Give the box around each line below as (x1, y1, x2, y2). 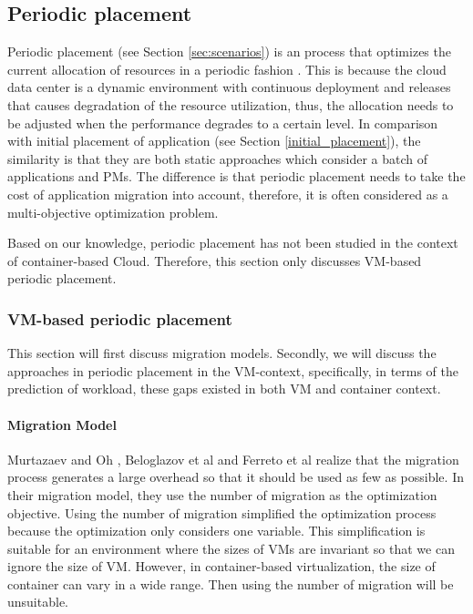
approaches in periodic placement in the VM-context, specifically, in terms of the (7, 361, 459, 380)
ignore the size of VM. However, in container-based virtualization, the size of (7, 557, 436, 576)
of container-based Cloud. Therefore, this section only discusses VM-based (7, 251, 422, 270)
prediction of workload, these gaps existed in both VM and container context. (7, 379, 441, 398)
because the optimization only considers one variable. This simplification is (7, 521, 426, 540)
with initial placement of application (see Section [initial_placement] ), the (7, 131, 421, 150)
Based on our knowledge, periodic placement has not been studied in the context (7, 233, 458, 252)
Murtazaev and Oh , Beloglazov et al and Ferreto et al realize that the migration (7, 449, 459, 468)
